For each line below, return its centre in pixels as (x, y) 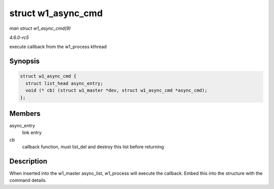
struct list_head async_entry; (64, 83)
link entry (32, 133)
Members (25, 113)
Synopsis (25, 61)
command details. (28, 180)
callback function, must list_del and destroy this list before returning (93, 147)
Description (28, 161)
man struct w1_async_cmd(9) (40, 28)
